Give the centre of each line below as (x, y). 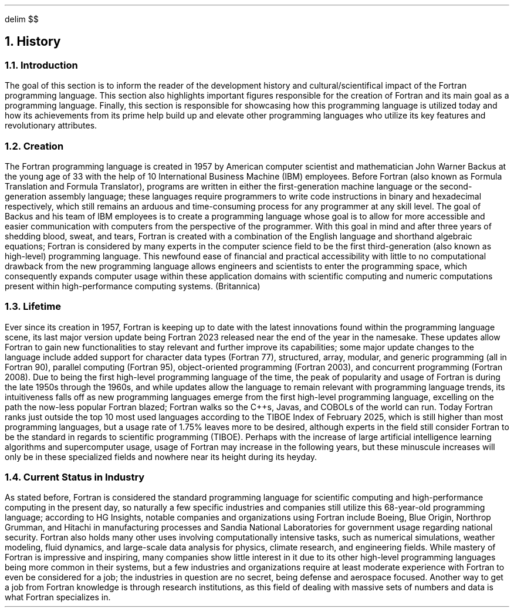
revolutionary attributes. (51, 126)
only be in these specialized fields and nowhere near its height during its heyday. (161, 457)
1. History (33, 42)
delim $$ (22, 19)
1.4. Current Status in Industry (75, 477)
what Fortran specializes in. (58, 597)
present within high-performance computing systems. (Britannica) (133, 286)
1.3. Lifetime (33, 307)
